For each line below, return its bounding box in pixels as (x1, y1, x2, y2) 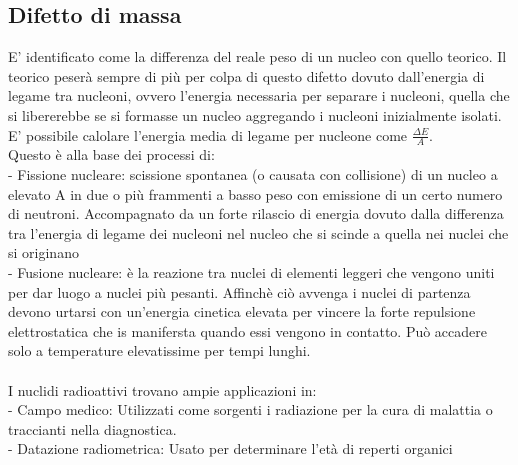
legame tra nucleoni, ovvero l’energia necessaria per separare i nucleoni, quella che (8, 85, 510, 106)
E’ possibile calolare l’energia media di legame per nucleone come (8, 124, 408, 145)
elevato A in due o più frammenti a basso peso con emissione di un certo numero (8, 183, 503, 204)
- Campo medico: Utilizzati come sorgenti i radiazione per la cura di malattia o (8, 399, 493, 420)
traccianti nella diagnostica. (8, 418, 177, 439)
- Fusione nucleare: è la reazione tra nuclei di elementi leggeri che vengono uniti (8, 261, 495, 282)
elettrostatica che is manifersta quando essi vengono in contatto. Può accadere (8, 320, 487, 341)
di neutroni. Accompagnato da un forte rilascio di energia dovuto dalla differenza (8, 203, 504, 224)
